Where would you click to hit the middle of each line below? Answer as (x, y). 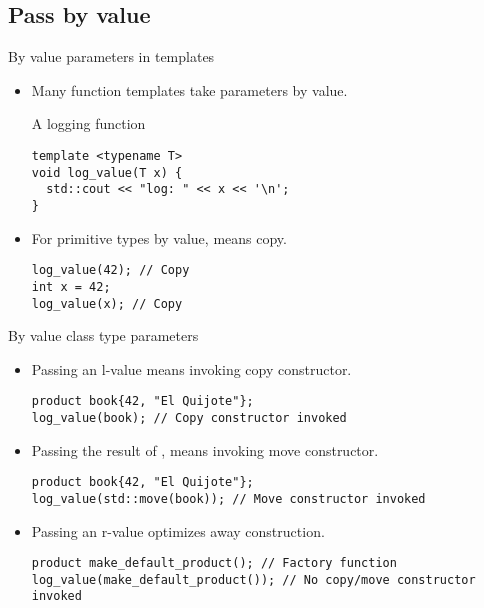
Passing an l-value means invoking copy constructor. (191, 368)
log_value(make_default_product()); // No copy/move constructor (253, 579)
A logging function (88, 123)
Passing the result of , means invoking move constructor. (205, 449)
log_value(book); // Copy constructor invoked (189, 418)
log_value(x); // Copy (107, 303)
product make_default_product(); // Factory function (214, 563)
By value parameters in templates (111, 56)
